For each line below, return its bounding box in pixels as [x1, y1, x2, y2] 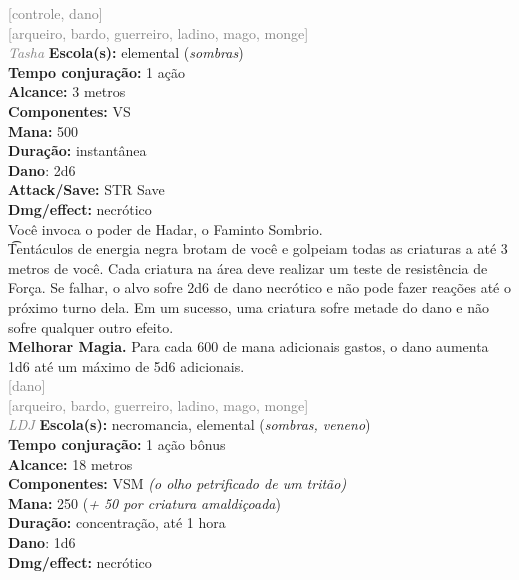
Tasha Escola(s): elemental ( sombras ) [8, 42, 244, 63]
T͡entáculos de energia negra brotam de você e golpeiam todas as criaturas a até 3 [8, 238, 508, 259]
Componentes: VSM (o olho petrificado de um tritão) [8, 473, 347, 494]
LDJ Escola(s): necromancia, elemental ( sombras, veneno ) [8, 414, 371, 435]
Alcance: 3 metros [8, 81, 126, 102]
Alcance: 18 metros [8, 453, 133, 474]
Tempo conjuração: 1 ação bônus [8, 434, 226, 455]
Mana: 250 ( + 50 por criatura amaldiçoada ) [8, 492, 281, 513]
